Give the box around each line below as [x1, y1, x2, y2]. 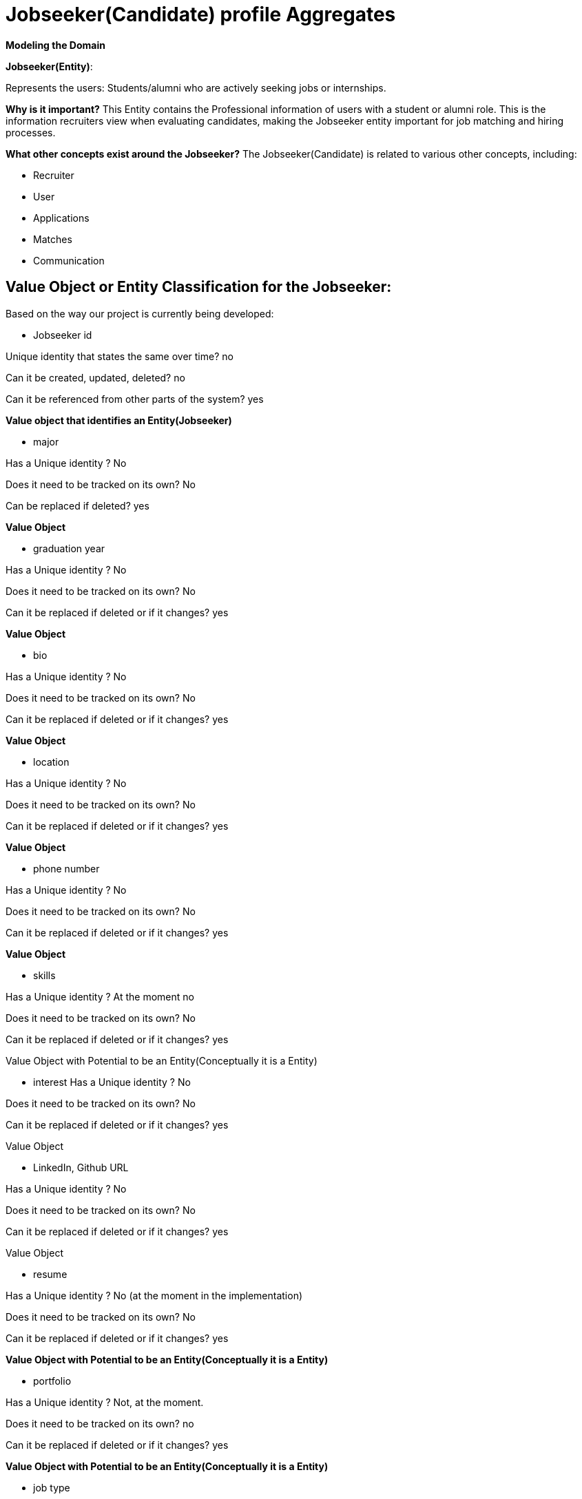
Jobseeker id [33, 328, 92, 341]
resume [33, 1268, 67, 1280]
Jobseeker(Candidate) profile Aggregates [6, 3, 396, 26]
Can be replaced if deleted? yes [6, 499, 149, 512]
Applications [33, 211, 90, 224]
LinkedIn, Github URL [33, 1161, 129, 1173]
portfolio [33, 1374, 72, 1387]
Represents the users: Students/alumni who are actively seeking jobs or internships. [6, 81, 386, 94]
